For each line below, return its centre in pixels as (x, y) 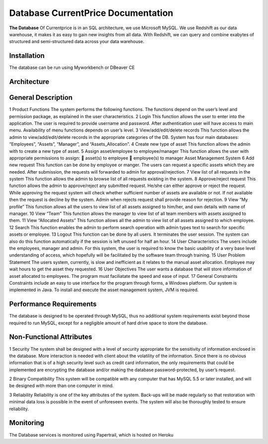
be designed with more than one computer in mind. (62, 386)
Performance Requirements (53, 304)
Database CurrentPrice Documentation (91, 13)
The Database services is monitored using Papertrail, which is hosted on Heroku (91, 435)
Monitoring (27, 423)
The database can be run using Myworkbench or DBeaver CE (72, 67)
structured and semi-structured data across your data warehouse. (77, 42)
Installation (27, 56)
